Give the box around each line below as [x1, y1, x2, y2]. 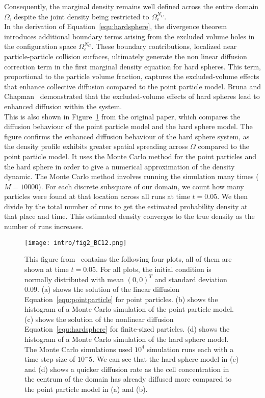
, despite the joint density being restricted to [9, 11, 149, 21]
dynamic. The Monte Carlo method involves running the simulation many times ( [4, 171, 259, 182]
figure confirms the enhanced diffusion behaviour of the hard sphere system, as [4, 131, 250, 141]
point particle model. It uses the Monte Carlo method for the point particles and [4, 151, 257, 161]
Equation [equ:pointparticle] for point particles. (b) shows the [24, 293, 218, 304]
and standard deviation [154, 273, 227, 284]
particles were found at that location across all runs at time [4, 191, 190, 202]
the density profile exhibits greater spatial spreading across [4, 141, 188, 152]
